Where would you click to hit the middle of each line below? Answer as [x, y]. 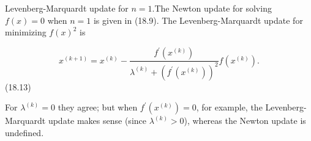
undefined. [24, 132]
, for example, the [229, 107]
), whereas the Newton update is [245, 121]
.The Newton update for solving [212, 8]
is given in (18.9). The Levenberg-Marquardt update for [198, 20]
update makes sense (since [97, 121]
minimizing [26, 32]
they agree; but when [98, 107]
